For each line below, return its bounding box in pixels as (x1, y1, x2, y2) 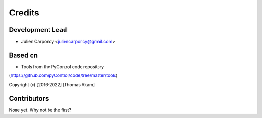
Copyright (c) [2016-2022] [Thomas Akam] (9, 81, 95, 87)
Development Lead (9, 26, 67, 34)
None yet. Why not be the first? (9, 107, 72, 113)
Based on (9, 51, 38, 59)
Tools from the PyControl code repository (21, 63, 104, 70)
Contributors (9, 94, 49, 103)
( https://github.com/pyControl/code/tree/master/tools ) (9, 73, 118, 78)
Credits (9, 7, 40, 18)
